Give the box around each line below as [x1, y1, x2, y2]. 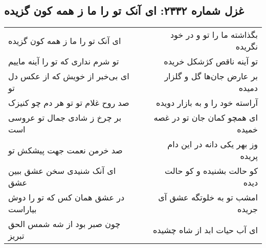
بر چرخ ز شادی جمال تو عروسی [8, 111, 122, 124]
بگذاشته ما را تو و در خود [170, 29, 258, 41]
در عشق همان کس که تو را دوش [8, 191, 125, 204]
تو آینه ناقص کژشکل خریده [164, 55, 258, 67]
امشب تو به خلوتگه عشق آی [158, 191, 258, 204]
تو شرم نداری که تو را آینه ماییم [8, 55, 119, 67]
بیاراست [8, 203, 37, 215]
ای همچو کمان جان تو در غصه [153, 111, 258, 124]
